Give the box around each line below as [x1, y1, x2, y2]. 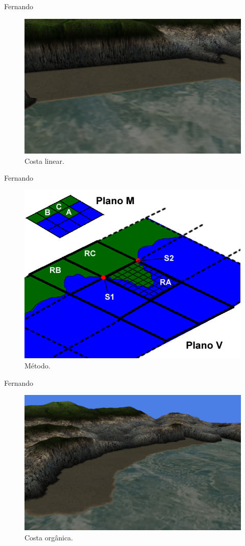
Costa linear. [24, 155, 64, 166]
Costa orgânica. [24, 532, 73, 542]
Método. [24, 360, 51, 371]
